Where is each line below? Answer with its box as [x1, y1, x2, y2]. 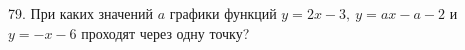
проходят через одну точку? [81, 22, 250, 43]
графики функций [169, 3, 277, 23]
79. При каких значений [8, 3, 153, 23]
